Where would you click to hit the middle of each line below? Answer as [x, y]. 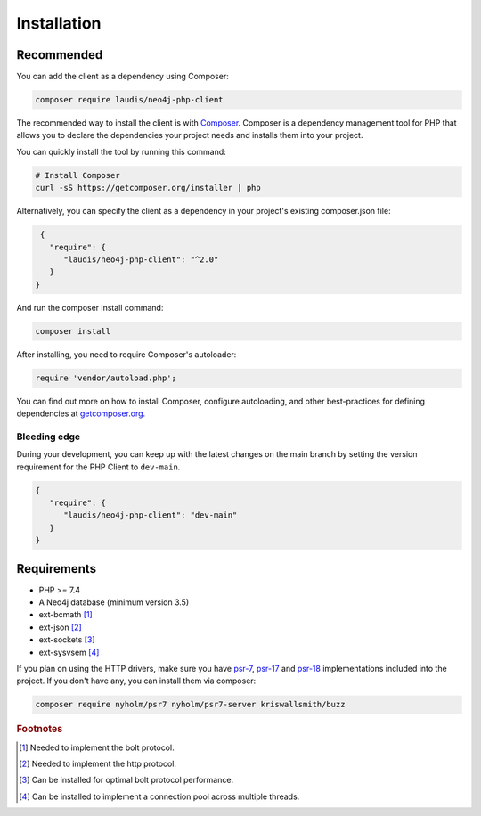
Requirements [57, 569]
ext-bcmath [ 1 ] [65, 615]
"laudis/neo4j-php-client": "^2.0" [141, 259]
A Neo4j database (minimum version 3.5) [114, 602]
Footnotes [40, 729]
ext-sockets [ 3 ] [67, 640]
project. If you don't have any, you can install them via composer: [136, 681]
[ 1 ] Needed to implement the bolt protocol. [97, 747]
